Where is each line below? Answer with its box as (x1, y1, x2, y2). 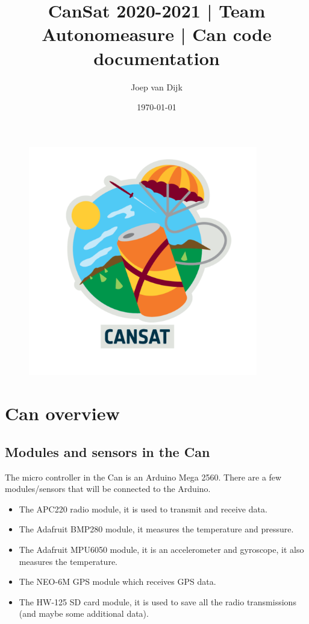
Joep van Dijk (131, 80, 183, 93)
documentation (93, 45, 220, 70)
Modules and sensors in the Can (5, 442, 210, 461)
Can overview (5, 401, 120, 426)
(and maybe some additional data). (19, 607, 149, 620)
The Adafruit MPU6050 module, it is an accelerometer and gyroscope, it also (19, 543, 304, 555)
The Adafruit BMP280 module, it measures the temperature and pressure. (19, 523, 294, 535)
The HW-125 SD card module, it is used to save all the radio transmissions (19, 595, 296, 608)
